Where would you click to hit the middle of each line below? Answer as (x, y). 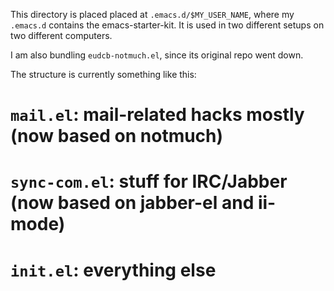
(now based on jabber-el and (132, 203)
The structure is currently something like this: (103, 74)
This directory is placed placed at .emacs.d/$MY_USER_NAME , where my (152, 14)
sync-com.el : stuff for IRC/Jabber (149, 181)
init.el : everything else (113, 270)
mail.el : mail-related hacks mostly (157, 115)
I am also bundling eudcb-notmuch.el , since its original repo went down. (157, 55)
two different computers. (61, 35)
